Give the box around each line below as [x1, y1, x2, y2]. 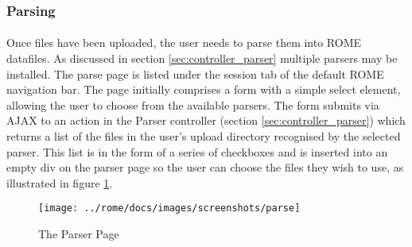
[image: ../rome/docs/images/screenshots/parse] [38, 203, 301, 214]
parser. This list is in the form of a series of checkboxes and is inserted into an [6, 143, 388, 160]
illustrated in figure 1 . [6, 174, 113, 191]
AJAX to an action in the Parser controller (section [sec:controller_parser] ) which [6, 112, 406, 129]
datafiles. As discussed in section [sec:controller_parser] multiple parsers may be [6, 50, 398, 67]
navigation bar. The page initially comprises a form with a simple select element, [6, 81, 401, 98]
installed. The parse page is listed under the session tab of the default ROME [6, 65, 384, 82]
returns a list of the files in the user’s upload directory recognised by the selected [6, 128, 401, 144]
